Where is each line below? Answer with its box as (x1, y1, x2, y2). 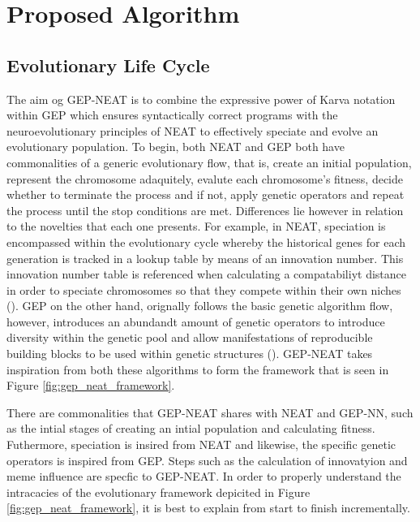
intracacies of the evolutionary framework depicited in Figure (6, 483, 311, 500)
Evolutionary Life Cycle (6, 52, 210, 77)
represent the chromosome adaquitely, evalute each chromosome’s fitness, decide (6, 170, 403, 187)
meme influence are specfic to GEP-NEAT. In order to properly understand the (6, 468, 401, 485)
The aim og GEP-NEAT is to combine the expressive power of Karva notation (6, 90, 396, 107)
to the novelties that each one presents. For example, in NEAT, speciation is (6, 218, 386, 235)
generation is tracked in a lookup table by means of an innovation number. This (6, 249, 404, 266)
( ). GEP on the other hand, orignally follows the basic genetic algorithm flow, (6, 297, 393, 314)
